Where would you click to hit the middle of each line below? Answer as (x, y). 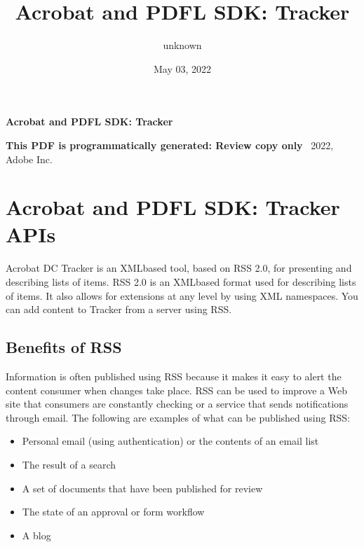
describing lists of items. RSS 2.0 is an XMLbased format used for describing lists (181, 282)
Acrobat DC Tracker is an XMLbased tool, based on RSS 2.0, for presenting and (179, 268)
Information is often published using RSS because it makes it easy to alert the (174, 376)
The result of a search (69, 464)
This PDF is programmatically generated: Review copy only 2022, (170, 145)
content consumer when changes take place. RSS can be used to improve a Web (176, 390)
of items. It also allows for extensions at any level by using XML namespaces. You (182, 295)
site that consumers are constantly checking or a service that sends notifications (177, 404)
